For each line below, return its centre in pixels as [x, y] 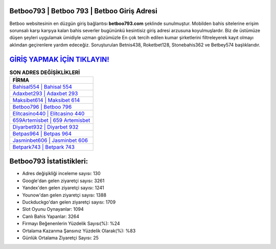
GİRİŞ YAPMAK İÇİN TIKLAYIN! [59, 59]
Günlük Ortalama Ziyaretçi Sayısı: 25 [61, 238]
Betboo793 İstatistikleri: [49, 161]
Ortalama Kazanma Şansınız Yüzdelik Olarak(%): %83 [79, 231]
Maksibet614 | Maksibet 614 [46, 100]
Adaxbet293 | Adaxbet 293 [45, 93]
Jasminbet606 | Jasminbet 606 [50, 140]
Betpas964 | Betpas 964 [42, 134]
